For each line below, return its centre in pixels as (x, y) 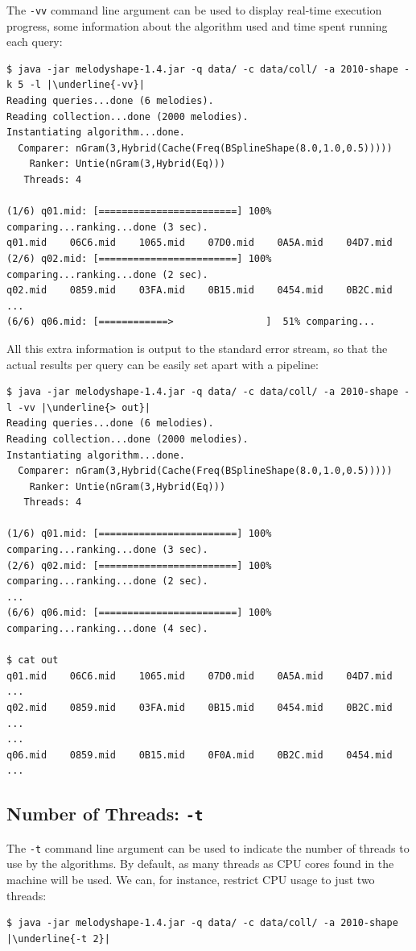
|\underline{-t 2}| (58, 939)
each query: (35, 42)
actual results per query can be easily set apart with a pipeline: (163, 364)
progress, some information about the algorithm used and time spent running (197, 25)
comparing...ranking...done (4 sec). (107, 629)
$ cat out (33, 660)
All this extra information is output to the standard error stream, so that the (197, 348)
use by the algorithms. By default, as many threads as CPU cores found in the (200, 864)
